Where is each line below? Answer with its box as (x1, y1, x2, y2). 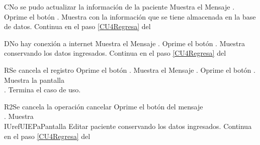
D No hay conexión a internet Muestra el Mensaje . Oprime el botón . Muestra (4, 38, 245, 48)
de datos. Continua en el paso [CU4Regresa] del (4, 21, 151, 32)
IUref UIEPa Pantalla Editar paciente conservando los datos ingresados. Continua (4, 120, 252, 131)
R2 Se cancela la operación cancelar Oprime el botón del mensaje (4, 101, 203, 111)
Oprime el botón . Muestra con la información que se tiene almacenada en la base (4, 11, 256, 22)
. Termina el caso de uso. (4, 84, 81, 95)
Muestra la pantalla (4, 74, 64, 85)
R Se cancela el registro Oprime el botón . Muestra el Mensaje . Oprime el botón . (4, 64, 255, 75)
